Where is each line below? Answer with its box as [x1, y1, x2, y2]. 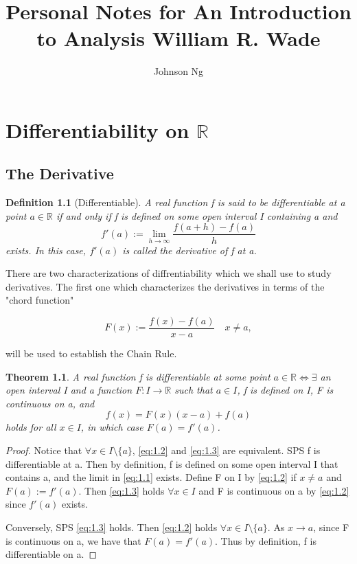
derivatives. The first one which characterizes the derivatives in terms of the [5, 279, 325, 293]
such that [174, 383, 213, 397]
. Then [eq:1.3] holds [78, 483, 165, 497]
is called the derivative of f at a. [122, 242, 257, 257]
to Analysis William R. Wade [36, 24, 321, 52]
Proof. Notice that [5, 442, 82, 457]
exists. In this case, [5, 242, 87, 257]
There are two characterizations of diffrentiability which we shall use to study [5, 266, 332, 280]
